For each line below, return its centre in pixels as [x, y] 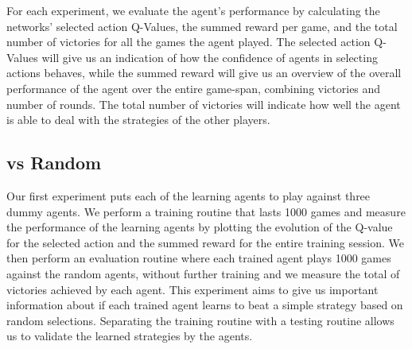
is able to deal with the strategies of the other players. [138, 120]
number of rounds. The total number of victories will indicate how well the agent [204, 104]
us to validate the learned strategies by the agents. [130, 336]
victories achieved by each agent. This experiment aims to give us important [192, 289]
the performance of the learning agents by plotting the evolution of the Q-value [200, 227]
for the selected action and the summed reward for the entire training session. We [205, 242]
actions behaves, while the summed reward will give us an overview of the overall [204, 73]
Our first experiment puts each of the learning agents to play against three [189, 195]
